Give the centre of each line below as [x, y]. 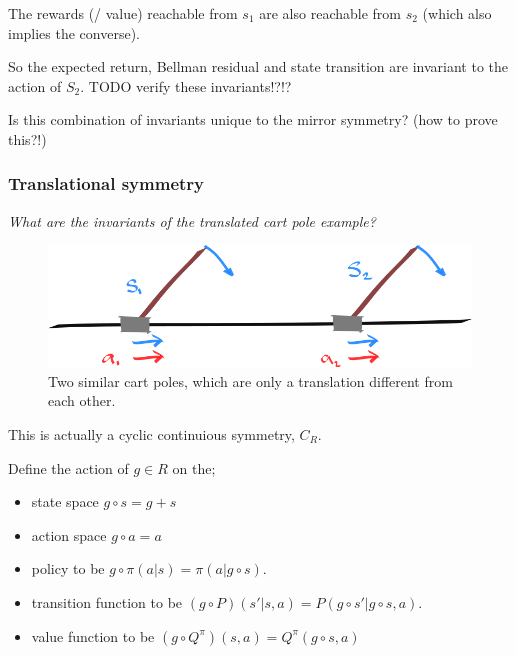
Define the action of [68, 467]
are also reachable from [330, 13]
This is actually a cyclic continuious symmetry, [151, 433]
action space [69, 534]
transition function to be [107, 601]
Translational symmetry [106, 183]
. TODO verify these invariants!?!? [186, 85]
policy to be [68, 568]
